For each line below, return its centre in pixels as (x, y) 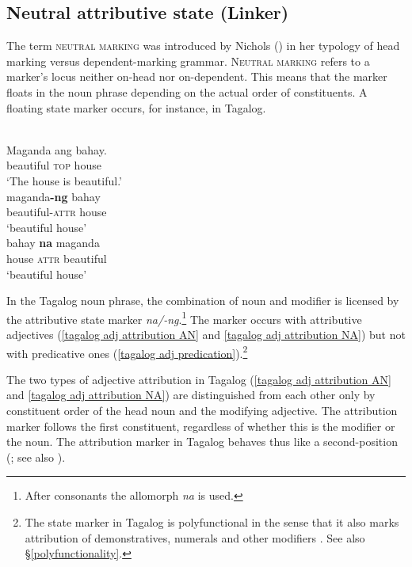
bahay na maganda (53, 243)
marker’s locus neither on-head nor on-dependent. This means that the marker (197, 76)
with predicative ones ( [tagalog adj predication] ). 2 (127, 352)
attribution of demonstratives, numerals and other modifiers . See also (195, 537)
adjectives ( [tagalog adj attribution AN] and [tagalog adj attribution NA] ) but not (206, 334)
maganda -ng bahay (53, 196)
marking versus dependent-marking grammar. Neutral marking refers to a (188, 61)
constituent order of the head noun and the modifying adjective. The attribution (202, 410)
